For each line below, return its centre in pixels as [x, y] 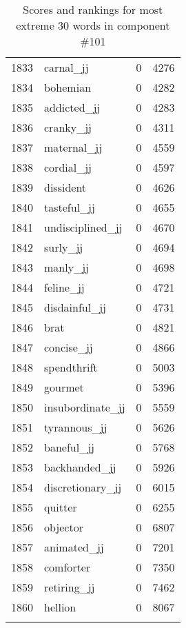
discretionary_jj [83, 487]
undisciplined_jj [83, 227]
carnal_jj [66, 67]
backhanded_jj [80, 467]
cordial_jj [68, 167]
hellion [60, 607]
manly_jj [66, 267]
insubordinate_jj [85, 407]
